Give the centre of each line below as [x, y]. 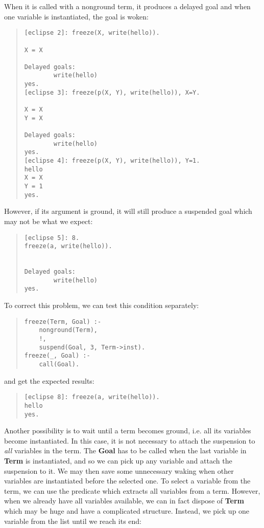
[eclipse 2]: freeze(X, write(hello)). [92, 33]
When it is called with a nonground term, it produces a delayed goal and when [127, 6]
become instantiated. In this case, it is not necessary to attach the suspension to [130, 440]
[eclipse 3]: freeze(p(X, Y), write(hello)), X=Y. [112, 92]
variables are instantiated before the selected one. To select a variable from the [127, 481]
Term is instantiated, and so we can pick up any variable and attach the [118, 460]
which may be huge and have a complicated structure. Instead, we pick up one [127, 510]
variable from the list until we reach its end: [73, 521]
